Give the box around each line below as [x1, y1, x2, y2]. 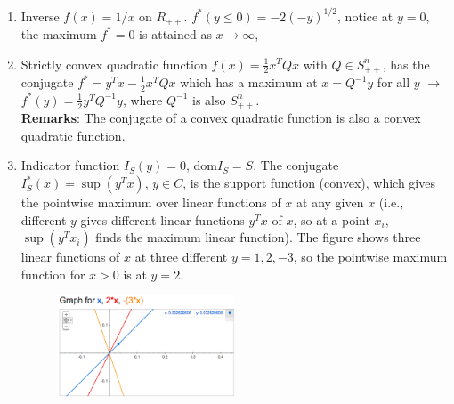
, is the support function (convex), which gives [182, 174, 435, 192]
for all [377, 73, 410, 91]
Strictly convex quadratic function [20, 54, 207, 73]
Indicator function [20, 156, 120, 174]
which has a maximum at [180, 73, 318, 91]
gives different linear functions [80, 210, 245, 229]
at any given [296, 193, 364, 212]
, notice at [337, 6, 393, 25]
